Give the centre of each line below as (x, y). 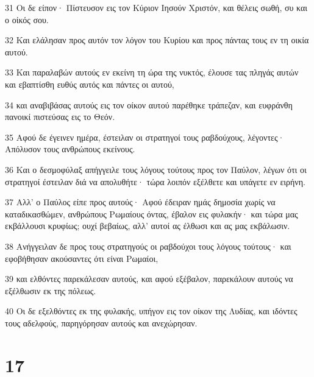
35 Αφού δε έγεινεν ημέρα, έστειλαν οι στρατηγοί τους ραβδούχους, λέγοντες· (145, 137)
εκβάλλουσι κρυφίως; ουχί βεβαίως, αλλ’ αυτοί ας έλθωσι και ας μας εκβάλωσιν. (148, 226)
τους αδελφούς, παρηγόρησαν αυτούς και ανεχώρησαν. (101, 322)
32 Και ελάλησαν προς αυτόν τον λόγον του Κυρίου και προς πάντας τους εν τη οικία (157, 40)
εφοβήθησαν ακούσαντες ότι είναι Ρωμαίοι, (82, 258)
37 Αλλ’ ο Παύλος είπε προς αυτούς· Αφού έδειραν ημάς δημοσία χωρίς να (140, 202)
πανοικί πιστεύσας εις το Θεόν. (60, 117)
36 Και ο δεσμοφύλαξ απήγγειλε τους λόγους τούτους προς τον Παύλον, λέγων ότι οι (156, 169)
